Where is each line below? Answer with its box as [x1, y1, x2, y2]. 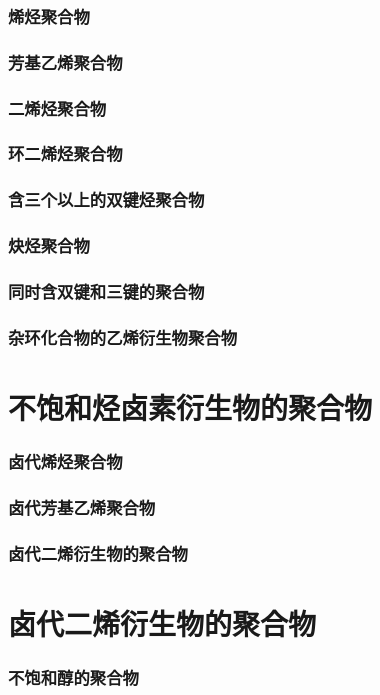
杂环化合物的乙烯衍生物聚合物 [8, 324, 238, 349]
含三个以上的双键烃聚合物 [8, 187, 205, 212]
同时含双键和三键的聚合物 [8, 278, 205, 303]
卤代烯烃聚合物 [8, 449, 123, 474]
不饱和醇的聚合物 [8, 664, 139, 689]
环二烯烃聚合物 [8, 141, 123, 166]
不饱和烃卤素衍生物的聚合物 [8, 386, 373, 427]
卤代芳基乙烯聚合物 [8, 494, 156, 519]
